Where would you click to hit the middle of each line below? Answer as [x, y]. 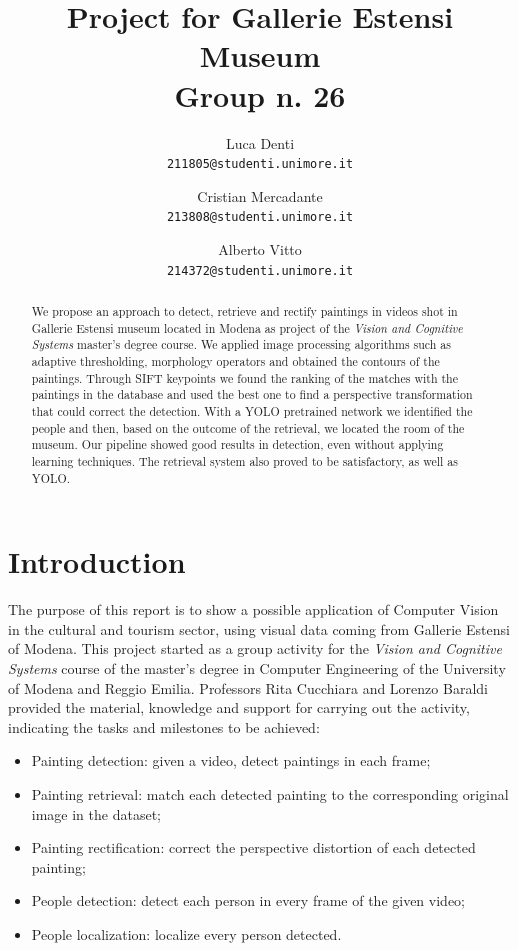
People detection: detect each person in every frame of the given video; [248, 900]
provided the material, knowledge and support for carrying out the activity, [239, 707]
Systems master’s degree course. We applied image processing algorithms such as [241, 344]
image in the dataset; [96, 813]
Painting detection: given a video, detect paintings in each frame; [231, 760]
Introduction [97, 561]
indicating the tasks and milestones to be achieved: [164, 726]
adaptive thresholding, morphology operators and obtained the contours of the [235, 361]
